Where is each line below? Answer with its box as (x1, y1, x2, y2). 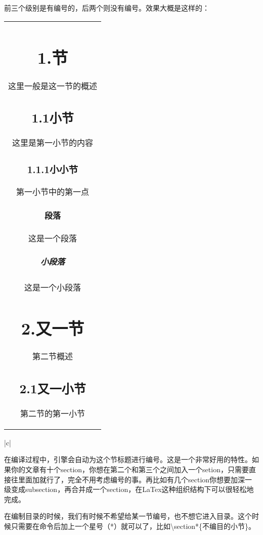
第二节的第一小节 (20, 407, 85, 419)
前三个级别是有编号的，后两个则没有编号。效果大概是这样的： (4, 3, 209, 13)
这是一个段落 (28, 232, 77, 244)
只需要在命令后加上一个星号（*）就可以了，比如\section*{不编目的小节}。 (11, 520, 256, 531)
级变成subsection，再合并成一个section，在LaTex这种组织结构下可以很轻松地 (4, 484, 254, 495)
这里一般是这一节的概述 (8, 79, 98, 92)
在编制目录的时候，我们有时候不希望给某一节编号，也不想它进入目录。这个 (4, 511, 252, 521)
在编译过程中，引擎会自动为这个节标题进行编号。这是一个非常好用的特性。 (4, 454, 252, 465)
